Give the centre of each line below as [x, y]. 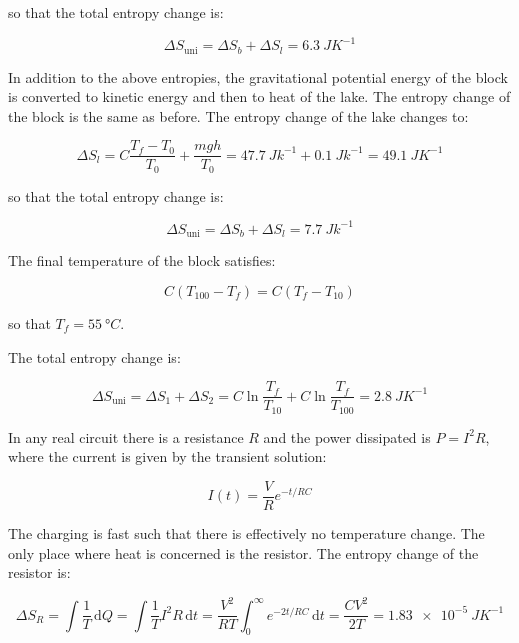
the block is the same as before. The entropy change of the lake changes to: [238, 115]
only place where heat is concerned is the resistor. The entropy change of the [243, 552]
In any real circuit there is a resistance [126, 436]
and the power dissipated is [347, 436]
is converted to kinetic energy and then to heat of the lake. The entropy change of [259, 96]
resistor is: [39, 572]
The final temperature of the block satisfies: [142, 260]
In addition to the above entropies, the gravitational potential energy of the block [258, 76]
